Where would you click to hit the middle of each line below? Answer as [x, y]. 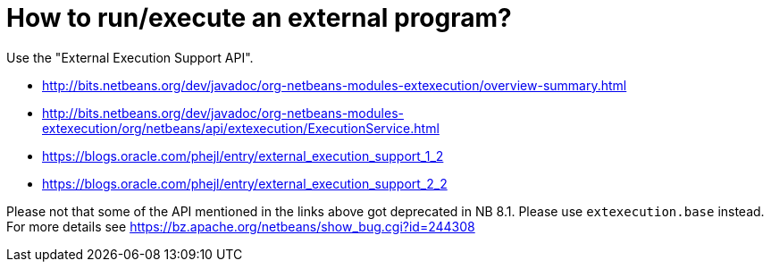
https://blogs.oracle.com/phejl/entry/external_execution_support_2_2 [245, 183]
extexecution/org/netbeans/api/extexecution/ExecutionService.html [241, 128]
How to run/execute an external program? [259, 18]
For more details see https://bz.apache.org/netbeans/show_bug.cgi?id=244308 [241, 226]
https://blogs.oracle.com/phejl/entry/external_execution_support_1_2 [243, 156]
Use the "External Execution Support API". [130, 57]
